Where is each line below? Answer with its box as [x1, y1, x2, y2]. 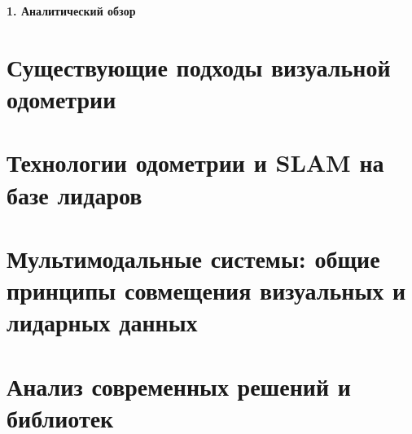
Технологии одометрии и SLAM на [7, 146, 384, 179]
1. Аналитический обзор [7, 2, 136, 19]
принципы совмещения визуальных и [7, 274, 406, 307]
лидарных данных [7, 305, 198, 339]
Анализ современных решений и [7, 369, 351, 402]
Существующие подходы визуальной [7, 50, 391, 83]
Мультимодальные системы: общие [7, 241, 380, 274]
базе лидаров [7, 178, 142, 211]
